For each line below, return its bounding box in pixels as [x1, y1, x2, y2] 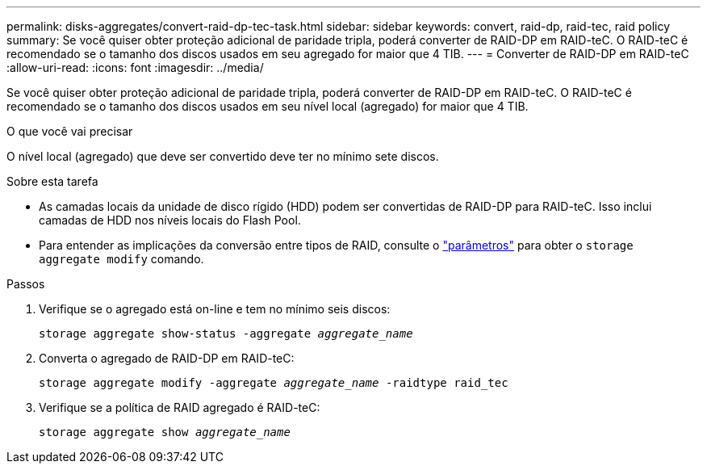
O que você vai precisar [6, 124, 133, 138]
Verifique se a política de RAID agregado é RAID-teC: [39, 401, 320, 414]
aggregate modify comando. [39, 252, 204, 266]
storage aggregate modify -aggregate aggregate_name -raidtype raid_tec [39, 376, 508, 389]
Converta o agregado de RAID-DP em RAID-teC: [39, 351, 295, 365]
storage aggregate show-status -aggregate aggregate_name [39, 327, 413, 340]
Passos [6, 277, 45, 291]
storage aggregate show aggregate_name [39, 426, 291, 439]
